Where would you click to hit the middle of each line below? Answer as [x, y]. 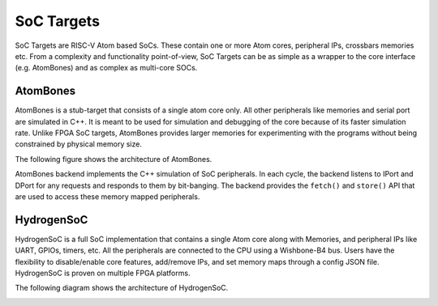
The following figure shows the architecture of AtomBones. [114, 159]
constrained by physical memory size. [78, 144]
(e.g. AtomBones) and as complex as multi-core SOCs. [106, 68]
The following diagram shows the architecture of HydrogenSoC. [122, 288]
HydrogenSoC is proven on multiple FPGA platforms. [103, 273]
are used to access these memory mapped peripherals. [107, 196]
